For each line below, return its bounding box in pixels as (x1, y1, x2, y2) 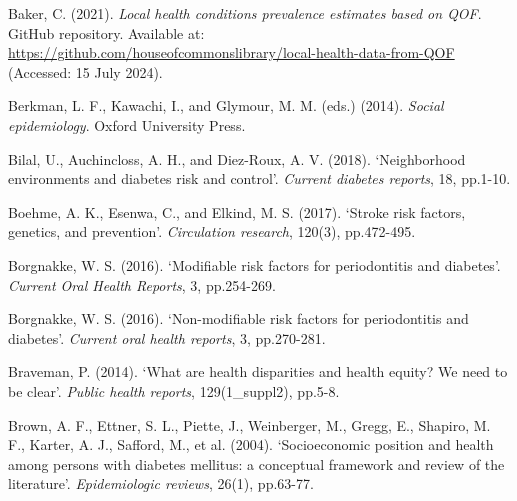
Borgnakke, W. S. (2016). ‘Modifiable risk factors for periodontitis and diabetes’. (8, 254, 501, 275)
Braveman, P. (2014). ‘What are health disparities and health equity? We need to (8, 361, 508, 382)
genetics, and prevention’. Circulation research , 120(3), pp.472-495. (8, 221, 416, 242)
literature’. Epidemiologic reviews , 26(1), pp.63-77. (8, 473, 314, 494)
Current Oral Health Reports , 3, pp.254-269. (8, 274, 276, 295)
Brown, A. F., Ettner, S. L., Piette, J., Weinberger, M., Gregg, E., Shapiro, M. (8, 414, 491, 435)
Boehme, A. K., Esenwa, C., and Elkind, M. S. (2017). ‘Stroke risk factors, (8, 201, 466, 222)
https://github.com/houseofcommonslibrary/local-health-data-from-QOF (8, 42, 455, 63)
